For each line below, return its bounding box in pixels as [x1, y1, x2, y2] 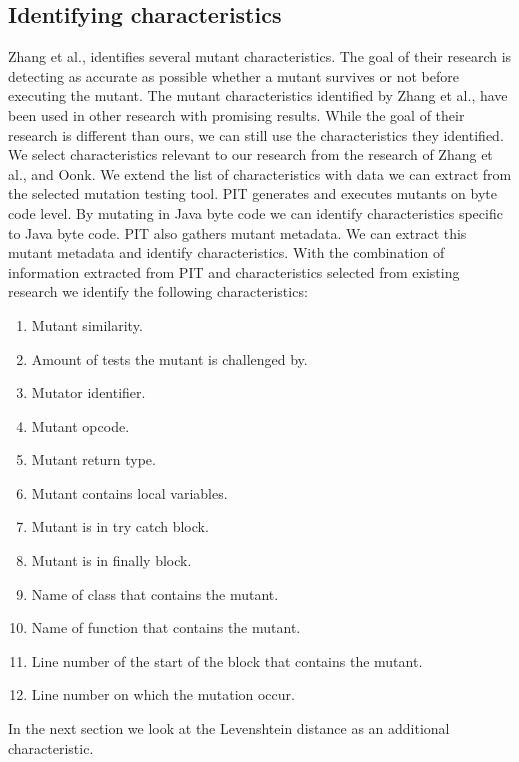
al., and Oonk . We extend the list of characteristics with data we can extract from [8, 163, 512, 184]
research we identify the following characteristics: [8, 281, 308, 302]
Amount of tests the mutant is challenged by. [31, 348, 308, 369]
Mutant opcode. [31, 415, 130, 436]
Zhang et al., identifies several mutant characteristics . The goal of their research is [8, 46, 512, 67]
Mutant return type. [31, 449, 156, 470]
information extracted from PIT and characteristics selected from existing [8, 261, 460, 282]
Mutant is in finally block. [31, 550, 192, 571]
